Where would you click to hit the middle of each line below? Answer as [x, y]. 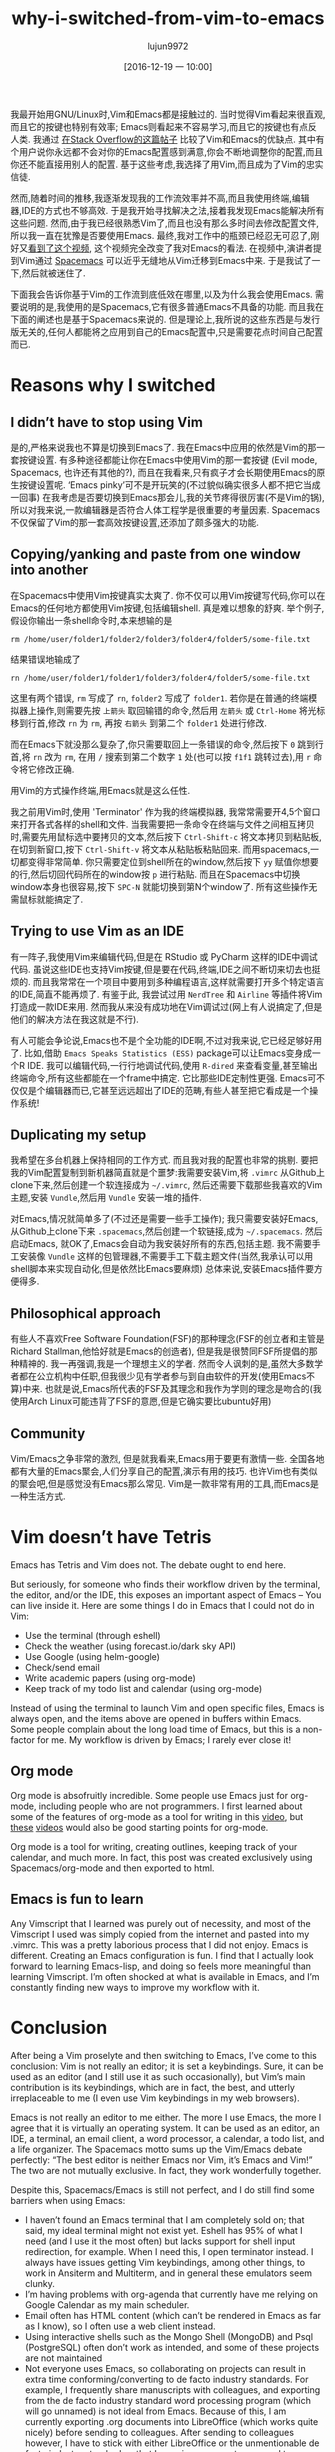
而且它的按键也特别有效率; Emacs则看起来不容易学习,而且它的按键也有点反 [164, 126]
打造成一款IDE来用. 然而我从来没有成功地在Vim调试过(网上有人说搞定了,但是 [166, 1006]
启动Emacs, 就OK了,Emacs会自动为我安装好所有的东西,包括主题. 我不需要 [161, 1244]
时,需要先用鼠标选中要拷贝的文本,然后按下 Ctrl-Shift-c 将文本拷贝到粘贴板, [166, 836]
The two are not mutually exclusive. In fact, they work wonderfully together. [166, 2170]
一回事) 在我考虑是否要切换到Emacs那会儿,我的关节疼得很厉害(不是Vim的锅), [167, 497]
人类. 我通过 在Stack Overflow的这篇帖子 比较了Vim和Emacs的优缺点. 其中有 [167, 139]
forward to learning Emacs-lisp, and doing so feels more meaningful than [161, 1966]
